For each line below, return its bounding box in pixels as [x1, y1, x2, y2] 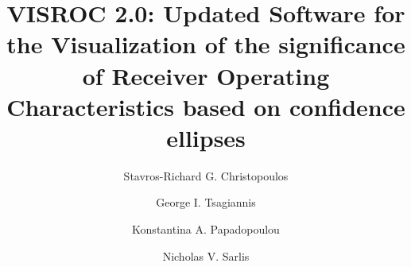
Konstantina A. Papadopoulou [132, 221, 280, 238]
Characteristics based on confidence [6, 90, 405, 122]
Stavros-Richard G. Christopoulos [123, 167, 289, 184]
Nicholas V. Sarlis [162, 247, 250, 264]
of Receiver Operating [82, 59, 330, 91]
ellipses [166, 121, 246, 153]
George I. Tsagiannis [156, 194, 256, 211]
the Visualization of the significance [6, 28, 405, 60]
